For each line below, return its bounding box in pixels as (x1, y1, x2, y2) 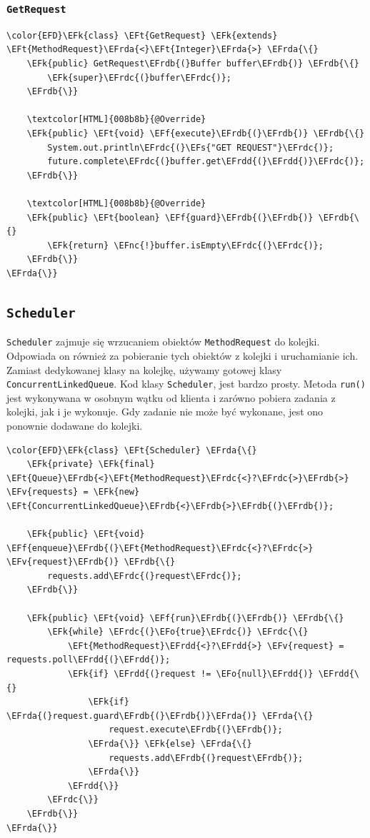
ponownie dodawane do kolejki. (6, 418, 143, 433)
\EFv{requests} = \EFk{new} (6, 487, 140, 498)
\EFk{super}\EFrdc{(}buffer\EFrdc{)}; (47, 72, 231, 83)
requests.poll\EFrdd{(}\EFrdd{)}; (6, 655, 171, 665)
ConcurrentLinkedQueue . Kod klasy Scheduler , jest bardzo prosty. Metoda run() (6, 376, 366, 391)
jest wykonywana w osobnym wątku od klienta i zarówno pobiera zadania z (6, 390, 336, 405)
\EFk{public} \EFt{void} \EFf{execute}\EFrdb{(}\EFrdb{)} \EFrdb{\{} (26, 128, 365, 138)
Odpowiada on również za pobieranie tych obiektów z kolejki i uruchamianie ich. (6, 348, 359, 363)
